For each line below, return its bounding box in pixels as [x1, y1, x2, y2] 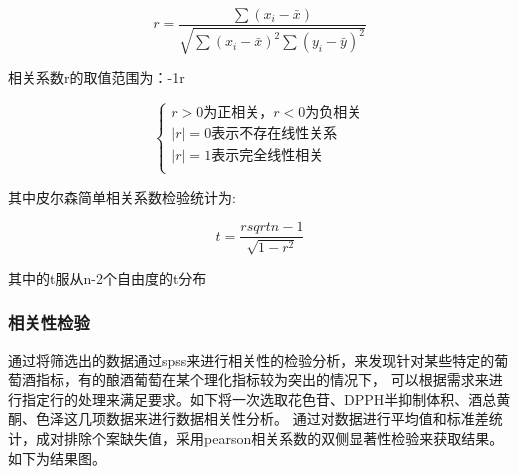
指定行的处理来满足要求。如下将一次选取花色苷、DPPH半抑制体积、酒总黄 [21, 388, 511, 409]
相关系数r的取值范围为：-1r [8, 67, 185, 88]
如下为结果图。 [8, 447, 106, 468]
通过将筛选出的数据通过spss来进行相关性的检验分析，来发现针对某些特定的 [8, 349, 495, 370]
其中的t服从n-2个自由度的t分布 [8, 267, 207, 288]
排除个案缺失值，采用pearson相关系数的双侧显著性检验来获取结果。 [63, 427, 504, 448]
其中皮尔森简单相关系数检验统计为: [8, 186, 236, 207]
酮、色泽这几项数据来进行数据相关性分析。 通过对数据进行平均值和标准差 [8, 408, 489, 429]
